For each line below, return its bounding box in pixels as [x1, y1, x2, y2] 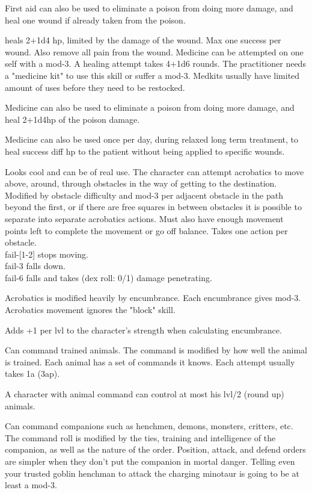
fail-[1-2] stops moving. [5, 247, 88, 260]
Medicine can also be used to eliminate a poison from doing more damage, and [5, 101, 295, 114]
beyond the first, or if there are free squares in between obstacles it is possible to [5, 200, 302, 213]
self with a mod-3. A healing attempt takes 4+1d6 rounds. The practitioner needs [5, 57, 306, 70]
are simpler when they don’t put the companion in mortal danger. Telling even [5, 455, 295, 467]
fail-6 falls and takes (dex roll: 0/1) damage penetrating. [5, 271, 212, 284]
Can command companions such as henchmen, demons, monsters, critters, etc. [5, 420, 293, 432]
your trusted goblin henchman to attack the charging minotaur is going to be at [5, 467, 299, 479]
